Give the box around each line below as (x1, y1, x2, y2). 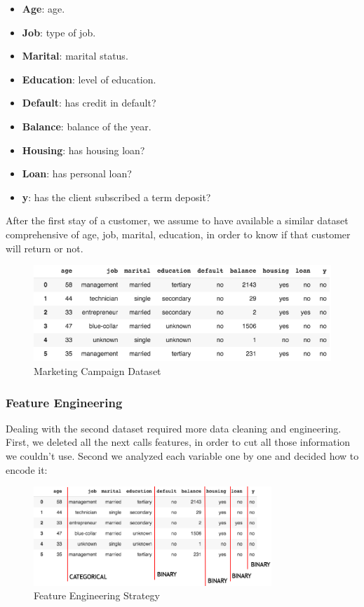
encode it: (6, 462, 48, 477)
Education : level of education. (22, 71, 156, 86)
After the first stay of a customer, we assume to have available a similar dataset (6, 213, 349, 228)
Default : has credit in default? (22, 95, 156, 110)
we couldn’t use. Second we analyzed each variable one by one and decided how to (6, 449, 359, 463)
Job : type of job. (22, 25, 96, 39)
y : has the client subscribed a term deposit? (22, 189, 211, 204)
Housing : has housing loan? (22, 142, 145, 157)
